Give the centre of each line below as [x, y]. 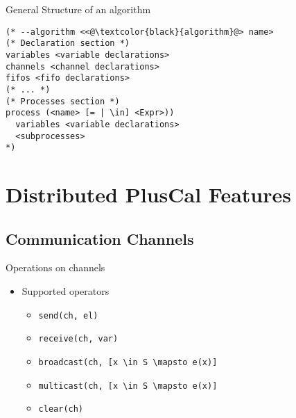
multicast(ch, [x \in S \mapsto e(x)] [128, 386]
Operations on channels [55, 267]
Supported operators [66, 290]
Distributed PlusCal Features [148, 194]
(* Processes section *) [63, 101]
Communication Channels [100, 238]
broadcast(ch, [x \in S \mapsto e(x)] [128, 362]
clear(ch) [61, 409]
